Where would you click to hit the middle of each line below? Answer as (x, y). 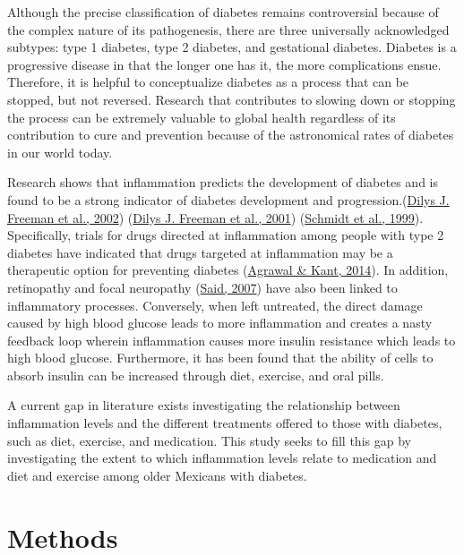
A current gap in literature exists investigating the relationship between (204, 405)
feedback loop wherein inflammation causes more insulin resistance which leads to (232, 340)
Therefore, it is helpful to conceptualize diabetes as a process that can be (208, 82)
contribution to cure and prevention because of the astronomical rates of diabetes (231, 135)
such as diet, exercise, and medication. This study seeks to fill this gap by (209, 440)
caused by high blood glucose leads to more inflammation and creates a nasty (220, 323)
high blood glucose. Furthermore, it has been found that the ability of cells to (220, 358)
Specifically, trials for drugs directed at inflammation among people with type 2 (226, 235)
